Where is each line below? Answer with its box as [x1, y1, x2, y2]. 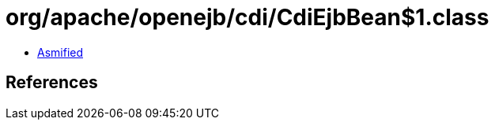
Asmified [37, 45, 84, 59]
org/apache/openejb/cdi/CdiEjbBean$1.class [6, 4, 489, 31]
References [6, 72, 98, 93]
